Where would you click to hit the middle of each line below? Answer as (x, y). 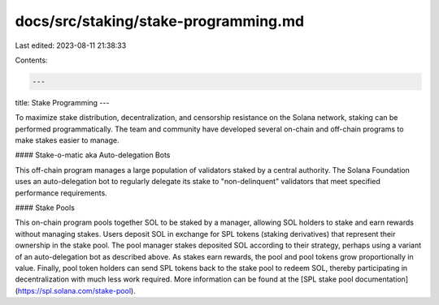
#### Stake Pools (45, 208)
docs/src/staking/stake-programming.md (160, 21)
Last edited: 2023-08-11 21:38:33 (71, 45)
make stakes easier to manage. (67, 140)
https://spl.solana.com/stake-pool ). (76, 290)
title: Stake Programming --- (62, 102)
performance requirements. (61, 193)
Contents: (31, 60)
